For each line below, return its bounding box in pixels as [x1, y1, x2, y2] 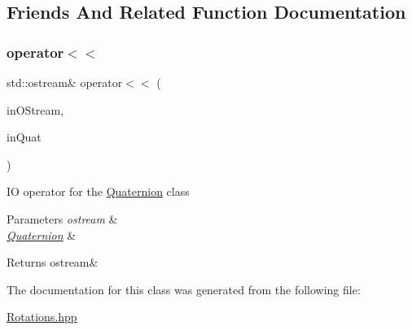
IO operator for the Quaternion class [7, 183, 190, 200]
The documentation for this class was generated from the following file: [7, 280, 361, 297]
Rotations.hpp [7, 308, 77, 325]
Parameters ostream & [7, 210, 118, 227]
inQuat [7, 128, 42, 145]
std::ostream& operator [7, 74, 123, 90]
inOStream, [7, 101, 64, 118]
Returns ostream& [7, 254, 99, 271]
